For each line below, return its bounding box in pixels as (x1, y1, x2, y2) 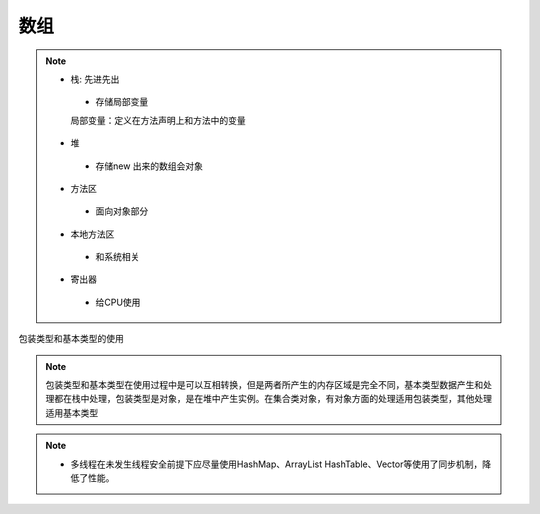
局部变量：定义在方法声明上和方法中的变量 (70, 114, 246, 126)
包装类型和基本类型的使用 (18, 333, 124, 345)
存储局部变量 (95, 96, 149, 108)
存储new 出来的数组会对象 (95, 160, 204, 172)
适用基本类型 (45, 406, 99, 419)
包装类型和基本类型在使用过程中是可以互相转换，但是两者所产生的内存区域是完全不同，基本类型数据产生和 (45, 379, 484, 391)
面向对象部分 (95, 205, 149, 217)
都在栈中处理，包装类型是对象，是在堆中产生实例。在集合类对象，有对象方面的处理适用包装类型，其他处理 (53, 393, 492, 405)
